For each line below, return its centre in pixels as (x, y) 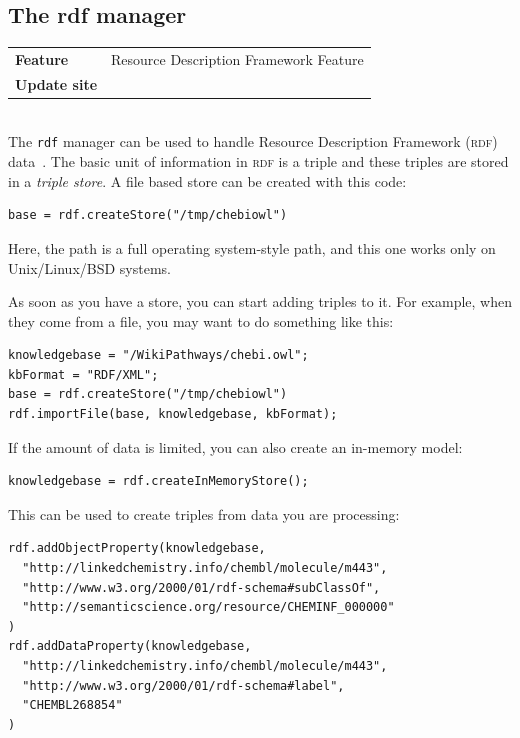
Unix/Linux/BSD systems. (89, 267)
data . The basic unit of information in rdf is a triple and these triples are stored (258, 161)
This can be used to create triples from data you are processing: (204, 513)
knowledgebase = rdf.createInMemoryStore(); (158, 481)
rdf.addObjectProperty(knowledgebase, (137, 548)
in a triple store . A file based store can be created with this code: (207, 180)
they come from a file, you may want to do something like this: (201, 320)
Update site (56, 83)
